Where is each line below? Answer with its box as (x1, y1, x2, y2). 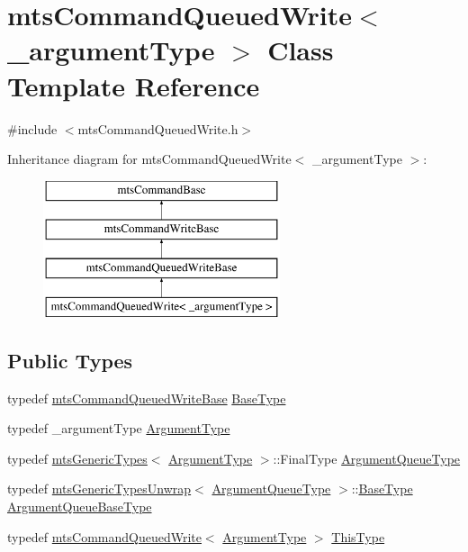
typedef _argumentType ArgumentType (7, 419, 230, 438)
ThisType (331, 527, 385, 546)
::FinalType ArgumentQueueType (273, 448, 461, 467)
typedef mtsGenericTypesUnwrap (7, 479, 192, 498)
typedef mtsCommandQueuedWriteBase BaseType (7, 388, 286, 407)
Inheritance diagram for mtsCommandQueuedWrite (7, 149, 292, 168)
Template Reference (7, 67, 260, 104)
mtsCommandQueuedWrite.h (77, 119, 238, 138)
